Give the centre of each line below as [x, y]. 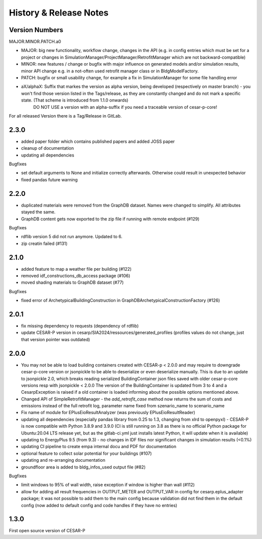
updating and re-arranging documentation [63, 460]
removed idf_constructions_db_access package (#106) [76, 276]
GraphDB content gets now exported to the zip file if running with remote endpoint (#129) [110, 219]
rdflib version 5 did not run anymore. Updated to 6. [72, 237]
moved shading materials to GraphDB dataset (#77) [72, 282]
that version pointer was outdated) [56, 339]
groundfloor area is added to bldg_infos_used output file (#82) [83, 467]
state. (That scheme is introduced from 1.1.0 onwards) [75, 100]
